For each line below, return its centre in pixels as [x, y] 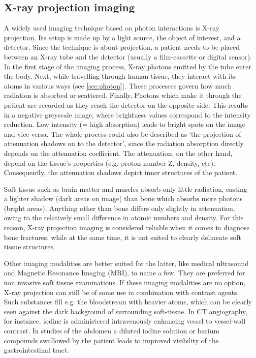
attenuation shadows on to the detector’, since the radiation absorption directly [124, 143]
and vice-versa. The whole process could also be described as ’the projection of [123, 134]
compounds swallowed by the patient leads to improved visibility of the [111, 340]
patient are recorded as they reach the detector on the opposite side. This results [126, 104]
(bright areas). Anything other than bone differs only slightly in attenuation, [120, 208]
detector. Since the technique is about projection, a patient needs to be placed [122, 47]
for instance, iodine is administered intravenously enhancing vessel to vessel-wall [125, 321]
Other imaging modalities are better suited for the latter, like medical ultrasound [127, 263]
